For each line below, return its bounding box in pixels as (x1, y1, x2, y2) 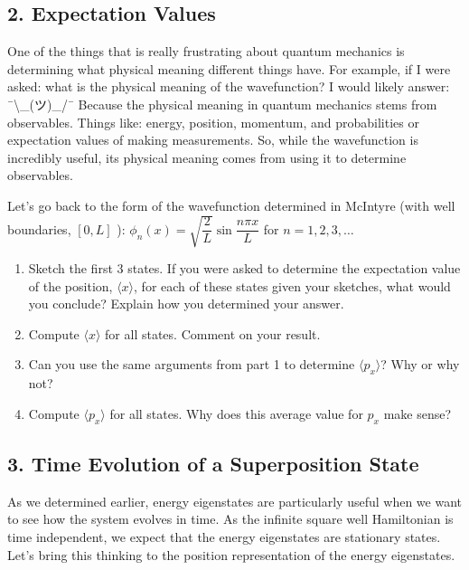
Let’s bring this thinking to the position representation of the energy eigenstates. (7, 545, 455, 564)
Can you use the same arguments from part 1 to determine (28, 355, 355, 374)
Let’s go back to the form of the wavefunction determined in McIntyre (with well (7, 195, 455, 214)
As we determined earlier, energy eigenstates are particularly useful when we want (7, 491, 462, 510)
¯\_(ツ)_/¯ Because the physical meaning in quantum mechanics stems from (7, 94, 437, 113)
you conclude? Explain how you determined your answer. (28, 294, 344, 313)
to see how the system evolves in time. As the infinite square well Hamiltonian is (7, 509, 454, 528)
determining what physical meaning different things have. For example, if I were (7, 59, 451, 78)
